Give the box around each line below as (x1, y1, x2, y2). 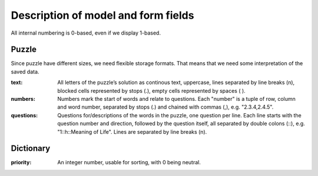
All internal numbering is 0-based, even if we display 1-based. (11, 29, 161, 36)
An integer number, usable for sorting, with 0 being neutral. (57, 159, 201, 166)
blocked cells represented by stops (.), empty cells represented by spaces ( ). (57, 87, 246, 94)
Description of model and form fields (11, 9, 194, 22)
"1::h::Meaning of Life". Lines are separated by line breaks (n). (57, 128, 207, 135)
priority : (11, 159, 32, 166)
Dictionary (11, 144, 51, 154)
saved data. (11, 68, 39, 75)
